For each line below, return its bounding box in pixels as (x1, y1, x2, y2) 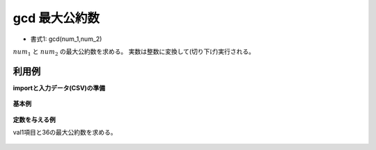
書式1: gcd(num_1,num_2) (30, 35, 102, 43)
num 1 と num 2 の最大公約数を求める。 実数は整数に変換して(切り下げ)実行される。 (13, 47, 256, 57)
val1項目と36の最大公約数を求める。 (13, 128, 118, 137)
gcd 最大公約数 (13, 10, 100, 26)
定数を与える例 (13, 115, 56, 124)
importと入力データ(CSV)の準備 (13, 83, 106, 92)
